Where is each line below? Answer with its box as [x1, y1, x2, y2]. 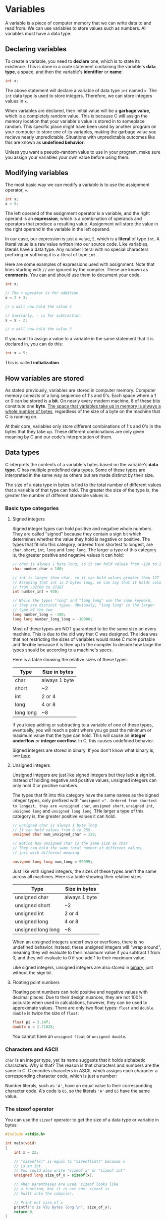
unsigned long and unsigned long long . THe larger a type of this [12, 808, 144, 814]
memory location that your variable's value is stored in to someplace [5, 118, 145, 124]
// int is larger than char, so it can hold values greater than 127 [12, 575, 160, 580]
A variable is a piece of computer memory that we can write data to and [5, 20, 152, 26]
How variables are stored [5, 374, 84, 383]
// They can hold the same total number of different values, [12, 846, 144, 851]
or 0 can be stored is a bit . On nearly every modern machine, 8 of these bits [5, 398, 161, 404]
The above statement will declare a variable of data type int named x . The [5, 87, 157, 93]
